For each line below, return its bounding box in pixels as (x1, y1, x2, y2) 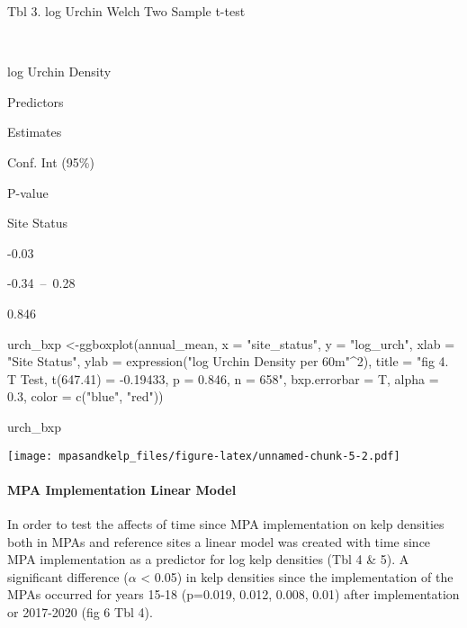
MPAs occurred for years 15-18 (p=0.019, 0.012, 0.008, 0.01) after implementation (7, 585, 460, 604)
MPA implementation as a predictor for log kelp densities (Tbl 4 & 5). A (7, 550, 409, 569)
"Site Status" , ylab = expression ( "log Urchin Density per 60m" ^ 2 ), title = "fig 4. (7, 352, 449, 371)
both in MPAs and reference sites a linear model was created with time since (7, 532, 431, 551)
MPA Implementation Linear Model (7, 480, 237, 498)
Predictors (7, 92, 64, 111)
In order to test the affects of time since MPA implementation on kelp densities (7, 514, 445, 533)
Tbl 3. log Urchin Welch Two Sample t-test (7, 2, 246, 20)
